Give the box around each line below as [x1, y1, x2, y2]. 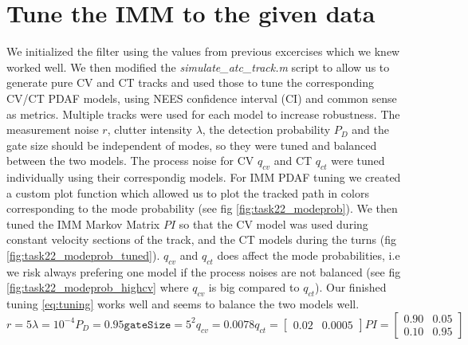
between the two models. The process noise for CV [6, 152, 254, 169]
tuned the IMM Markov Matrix [6, 215, 160, 232]
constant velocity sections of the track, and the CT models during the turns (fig [6, 231, 396, 248]
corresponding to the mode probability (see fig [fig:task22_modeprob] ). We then [6, 200, 398, 217]
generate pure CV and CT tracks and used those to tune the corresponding [6, 74, 374, 91]
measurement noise [6, 121, 99, 138]
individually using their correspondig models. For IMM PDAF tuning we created [6, 169, 401, 186]
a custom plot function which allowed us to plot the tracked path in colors [6, 184, 369, 201]
